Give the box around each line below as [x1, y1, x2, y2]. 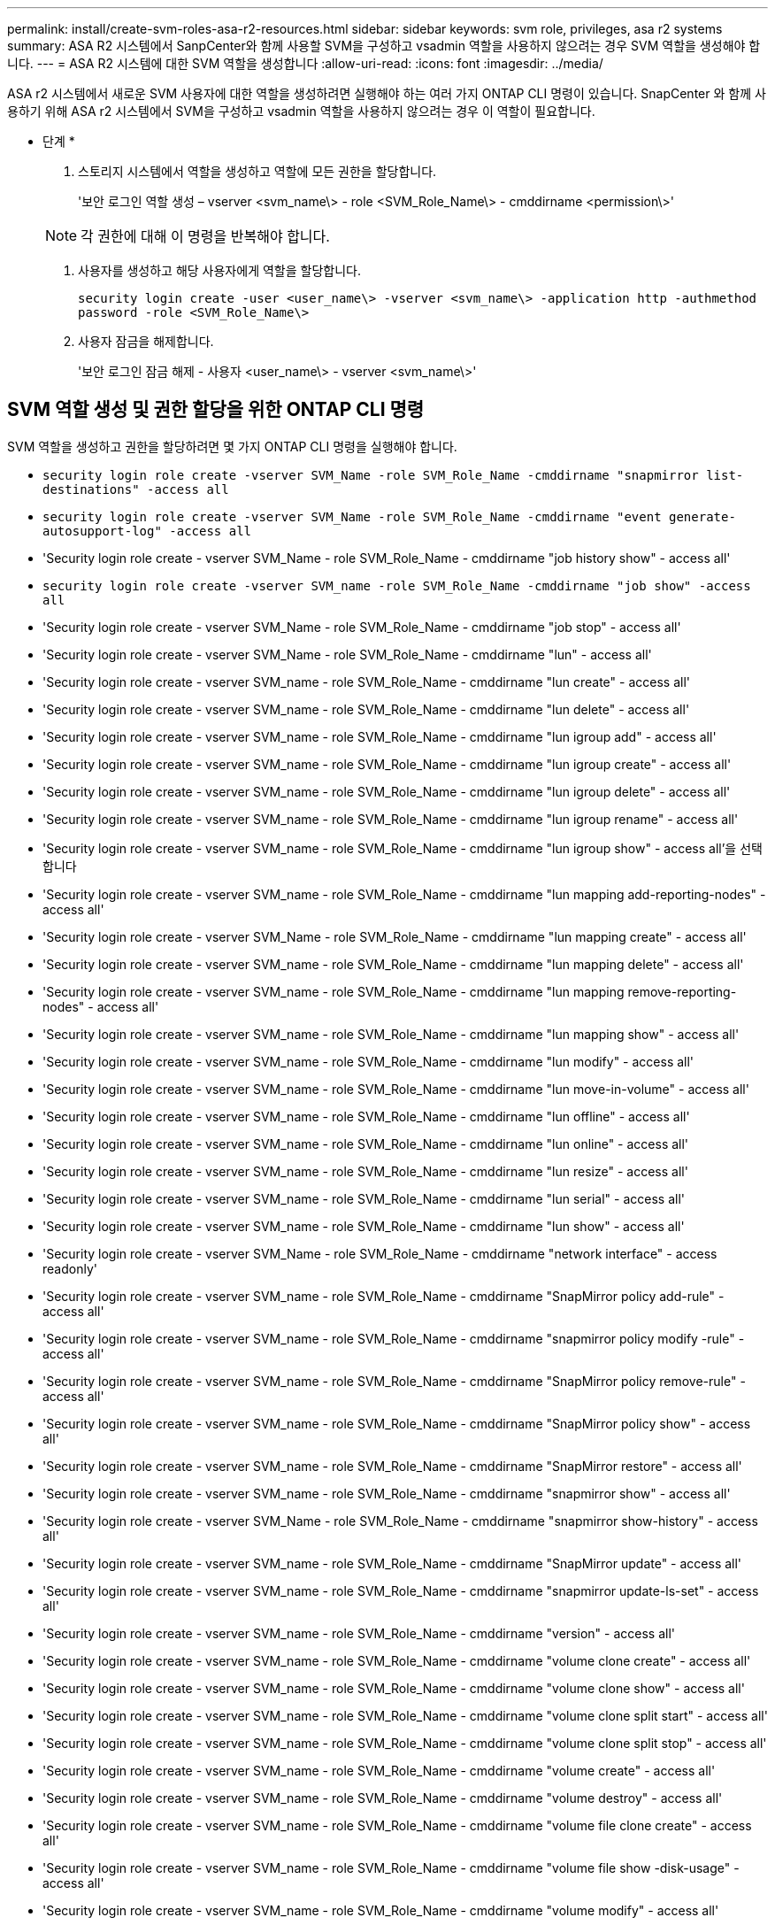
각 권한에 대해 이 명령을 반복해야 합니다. [81, 227, 330, 245]
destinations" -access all [42, 481, 229, 497]
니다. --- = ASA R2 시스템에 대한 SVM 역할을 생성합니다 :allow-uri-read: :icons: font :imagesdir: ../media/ [7, 56, 603, 71]
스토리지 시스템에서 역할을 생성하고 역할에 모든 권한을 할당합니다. [78, 164, 437, 179]
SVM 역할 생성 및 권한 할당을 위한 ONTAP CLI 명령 [7, 398, 425, 421]
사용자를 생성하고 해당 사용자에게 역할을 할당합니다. [78, 263, 361, 278]
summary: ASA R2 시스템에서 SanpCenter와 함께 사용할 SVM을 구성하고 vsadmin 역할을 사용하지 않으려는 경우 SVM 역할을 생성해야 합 [7, 38, 761, 53]
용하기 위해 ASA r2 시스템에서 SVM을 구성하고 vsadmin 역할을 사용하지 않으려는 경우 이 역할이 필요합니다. [7, 104, 595, 119]
